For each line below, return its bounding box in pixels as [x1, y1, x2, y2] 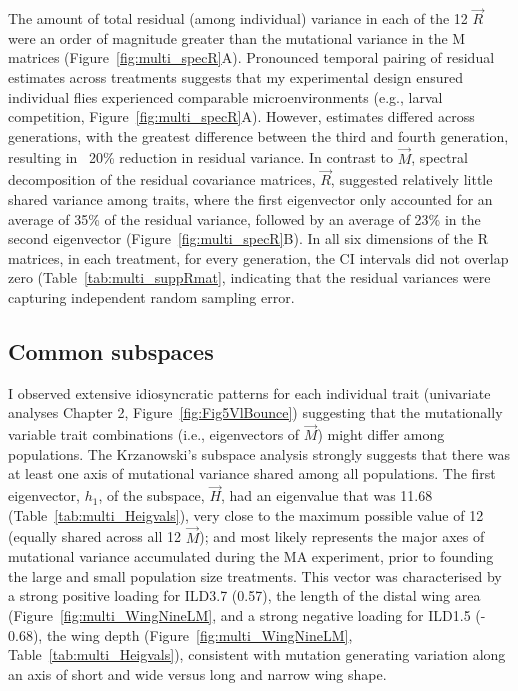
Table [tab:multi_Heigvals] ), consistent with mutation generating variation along [8, 644, 506, 665]
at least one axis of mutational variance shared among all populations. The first [8, 463, 496, 484]
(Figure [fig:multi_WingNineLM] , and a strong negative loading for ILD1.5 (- [8, 604, 486, 625]
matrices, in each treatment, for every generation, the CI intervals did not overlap [8, 247, 509, 268]
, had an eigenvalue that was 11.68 [221, 485, 433, 506]
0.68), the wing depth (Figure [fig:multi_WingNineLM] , [8, 624, 353, 645]
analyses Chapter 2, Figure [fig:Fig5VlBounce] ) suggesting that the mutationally [8, 402, 503, 423]
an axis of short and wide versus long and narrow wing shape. [8, 663, 387, 684]
